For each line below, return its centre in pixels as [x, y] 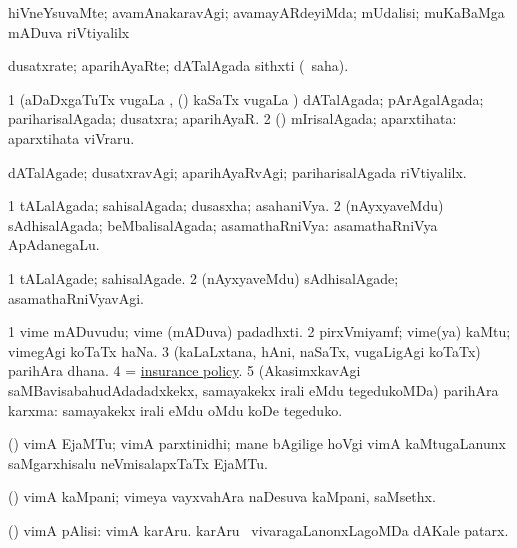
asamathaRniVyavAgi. [76, 297]
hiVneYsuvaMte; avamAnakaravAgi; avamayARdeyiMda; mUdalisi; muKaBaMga [256, 12]
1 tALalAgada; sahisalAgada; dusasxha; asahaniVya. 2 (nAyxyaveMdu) [226, 205]
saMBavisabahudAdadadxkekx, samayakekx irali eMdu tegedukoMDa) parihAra [253, 389]
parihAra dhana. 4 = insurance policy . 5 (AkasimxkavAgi [184, 370]
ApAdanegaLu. [54, 244]
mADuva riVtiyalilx [69, 31]
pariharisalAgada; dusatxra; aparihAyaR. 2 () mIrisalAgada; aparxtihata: [232, 118]
